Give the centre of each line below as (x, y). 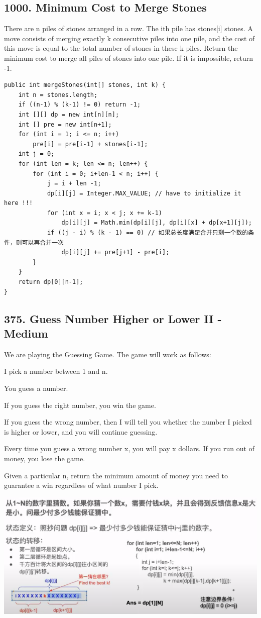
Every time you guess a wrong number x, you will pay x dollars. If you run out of (129, 448)
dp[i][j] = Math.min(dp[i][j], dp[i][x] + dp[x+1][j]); (157, 223)
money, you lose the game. (45, 458)
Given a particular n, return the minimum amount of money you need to (116, 475)
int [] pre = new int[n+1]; (65, 124)
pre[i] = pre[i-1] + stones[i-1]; (90, 144)
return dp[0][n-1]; (51, 282)
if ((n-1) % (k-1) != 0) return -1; (80, 105)
